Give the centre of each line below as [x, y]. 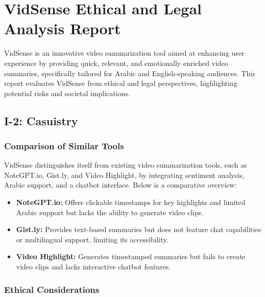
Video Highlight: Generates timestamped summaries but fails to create [131, 256]
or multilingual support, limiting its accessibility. [92, 239]
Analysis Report [63, 28]
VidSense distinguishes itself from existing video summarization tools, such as [126, 165]
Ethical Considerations [52, 289]
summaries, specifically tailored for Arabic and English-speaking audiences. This [130, 73]
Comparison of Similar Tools [64, 145]
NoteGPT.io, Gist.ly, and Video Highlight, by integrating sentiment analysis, [124, 175]
